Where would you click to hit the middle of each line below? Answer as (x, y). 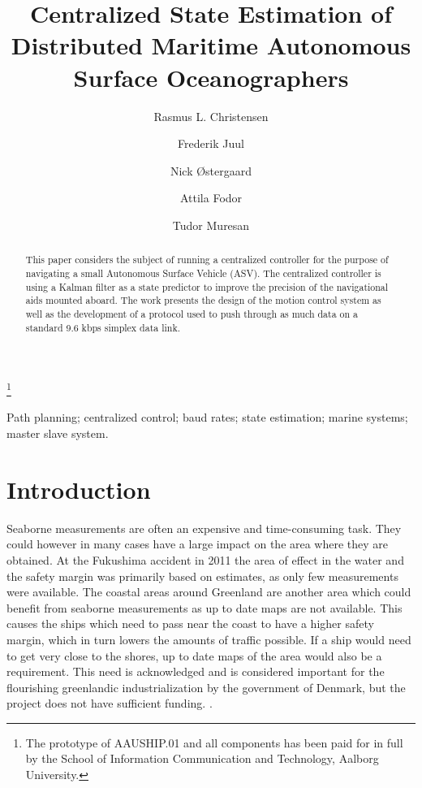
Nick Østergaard (211, 170)
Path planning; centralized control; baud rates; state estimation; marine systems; (207, 417)
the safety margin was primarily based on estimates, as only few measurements (202, 576)
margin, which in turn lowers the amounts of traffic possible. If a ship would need (209, 639)
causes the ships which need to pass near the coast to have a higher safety (190, 623)
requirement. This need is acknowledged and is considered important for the (196, 671)
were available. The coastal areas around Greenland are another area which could (209, 592)
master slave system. (58, 433)
